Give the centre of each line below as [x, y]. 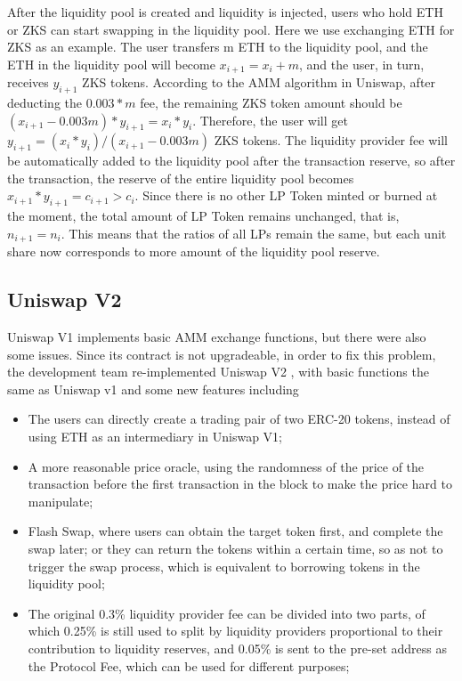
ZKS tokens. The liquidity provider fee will [331, 140]
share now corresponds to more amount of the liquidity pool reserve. [194, 251]
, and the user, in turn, [362, 64]
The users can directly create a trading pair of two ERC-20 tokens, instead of [239, 419]
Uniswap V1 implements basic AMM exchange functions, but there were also [217, 337]
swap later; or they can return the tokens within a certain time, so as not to [235, 548]
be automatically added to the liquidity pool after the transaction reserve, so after [231, 161]
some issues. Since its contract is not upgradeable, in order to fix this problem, [222, 354]
